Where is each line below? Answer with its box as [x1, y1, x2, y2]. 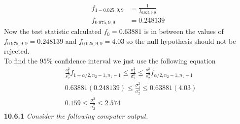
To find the [4, 55, 38, 65]
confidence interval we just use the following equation [55, 55, 216, 65]
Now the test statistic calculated [4, 26, 102, 36]
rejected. [4, 46, 30, 56]
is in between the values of [144, 26, 224, 36]
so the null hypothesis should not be [126, 35, 236, 46]
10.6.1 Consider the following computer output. [4, 110, 148, 121]
